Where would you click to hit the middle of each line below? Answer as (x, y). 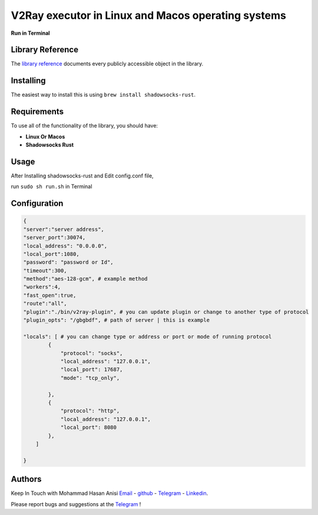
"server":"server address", (64, 229)
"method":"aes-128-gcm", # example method (85, 279)
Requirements (37, 112)
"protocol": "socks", (92, 353)
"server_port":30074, (54, 238)
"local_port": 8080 (89, 427)
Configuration (37, 204)
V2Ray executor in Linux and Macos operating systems (149, 15)
